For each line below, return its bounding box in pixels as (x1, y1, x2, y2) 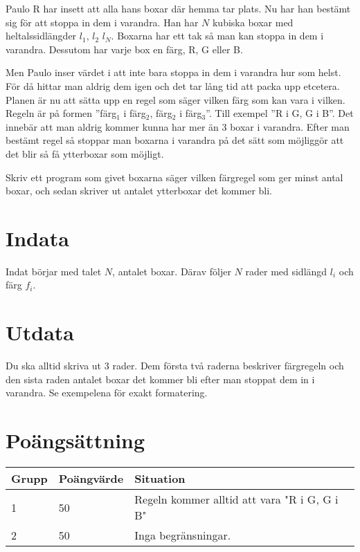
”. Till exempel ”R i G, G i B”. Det (206, 106, 354, 120)
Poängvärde (58, 470, 124, 487)
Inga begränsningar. (134, 527, 231, 544)
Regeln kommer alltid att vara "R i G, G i (134, 491, 339, 508)
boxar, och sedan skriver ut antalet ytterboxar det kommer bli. (6, 183, 273, 198)
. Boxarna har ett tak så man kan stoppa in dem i (111, 28, 324, 43)
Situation (134, 470, 186, 487)
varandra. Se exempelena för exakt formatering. (6, 385, 208, 400)
